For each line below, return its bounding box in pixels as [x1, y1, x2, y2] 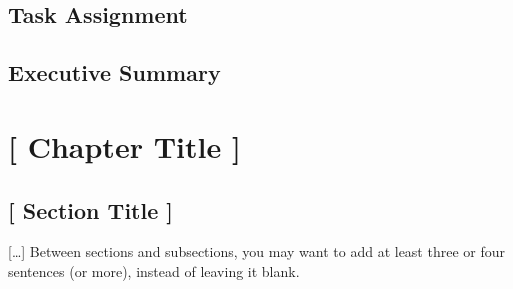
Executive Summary [8, 57, 221, 88]
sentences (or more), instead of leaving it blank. [8, 260, 300, 281]
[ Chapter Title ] [8, 125, 241, 166]
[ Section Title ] [8, 194, 173, 225]
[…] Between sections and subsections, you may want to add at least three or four [8, 241, 505, 262]
